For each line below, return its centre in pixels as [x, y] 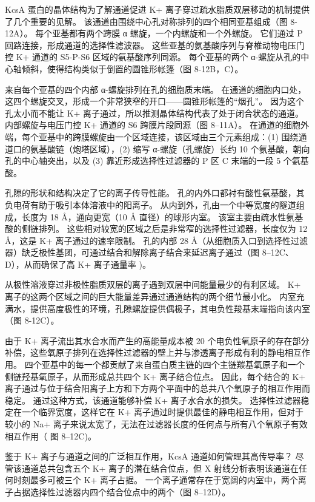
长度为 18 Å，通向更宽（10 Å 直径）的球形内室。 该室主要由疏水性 [154, 216]
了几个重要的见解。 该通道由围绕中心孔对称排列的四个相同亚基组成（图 [146, 21]
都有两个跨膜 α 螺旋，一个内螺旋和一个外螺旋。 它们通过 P [186, 33]
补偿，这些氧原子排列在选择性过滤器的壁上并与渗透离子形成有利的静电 [145, 352]
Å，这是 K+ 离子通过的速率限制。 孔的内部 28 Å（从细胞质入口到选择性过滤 [157, 240]
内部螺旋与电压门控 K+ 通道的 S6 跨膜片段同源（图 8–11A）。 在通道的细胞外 [157, 125]
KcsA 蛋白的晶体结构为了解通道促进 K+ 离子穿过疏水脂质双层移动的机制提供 [157, 9]
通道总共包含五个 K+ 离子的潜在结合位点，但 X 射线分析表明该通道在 [160, 468]
